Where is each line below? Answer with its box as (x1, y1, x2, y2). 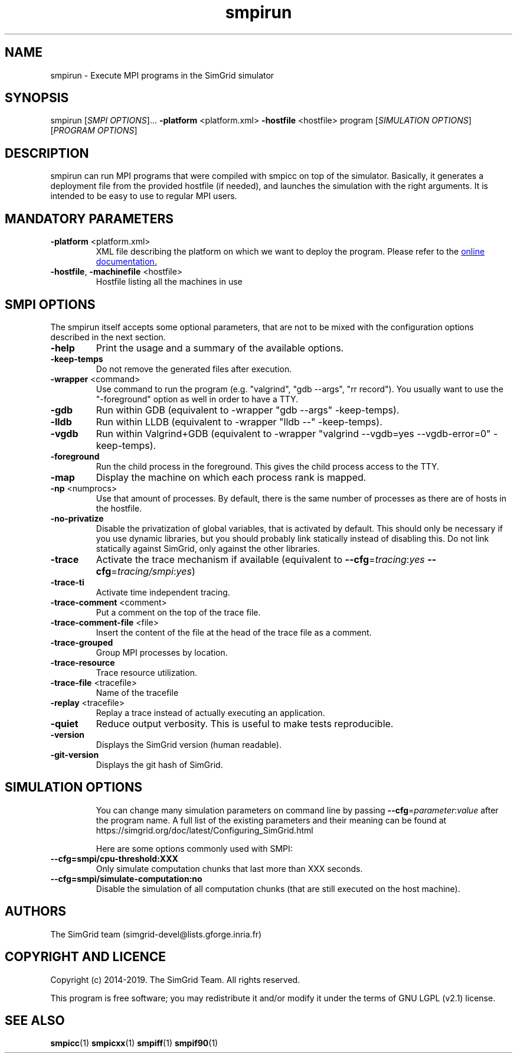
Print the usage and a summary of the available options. (96, 341, 344, 354)
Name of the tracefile (96, 687, 179, 698)
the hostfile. (96, 503, 142, 513)
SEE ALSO (5, 1013, 65, 1028)
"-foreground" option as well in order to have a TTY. (96, 393, 299, 404)
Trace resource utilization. (96, 667, 197, 678)
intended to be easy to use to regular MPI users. (50, 191, 237, 201)
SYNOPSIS (5, 90, 69, 106)
